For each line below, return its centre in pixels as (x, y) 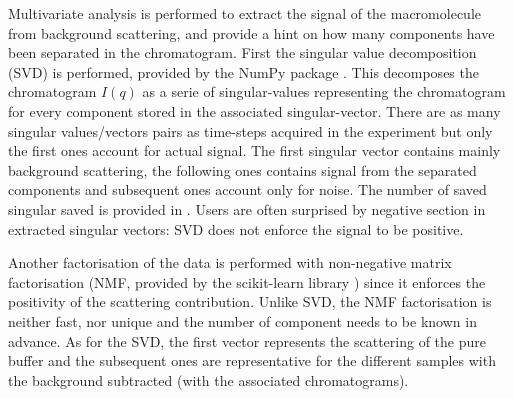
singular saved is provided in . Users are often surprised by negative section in (247, 208)
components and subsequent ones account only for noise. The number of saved (247, 189)
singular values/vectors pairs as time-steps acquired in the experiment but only (250, 130)
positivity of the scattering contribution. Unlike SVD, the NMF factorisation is (250, 301)
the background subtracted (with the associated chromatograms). (208, 379)
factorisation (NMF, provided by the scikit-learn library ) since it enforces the (247, 281)
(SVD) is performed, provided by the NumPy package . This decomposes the (243, 71)
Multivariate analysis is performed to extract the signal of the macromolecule (244, 13)
